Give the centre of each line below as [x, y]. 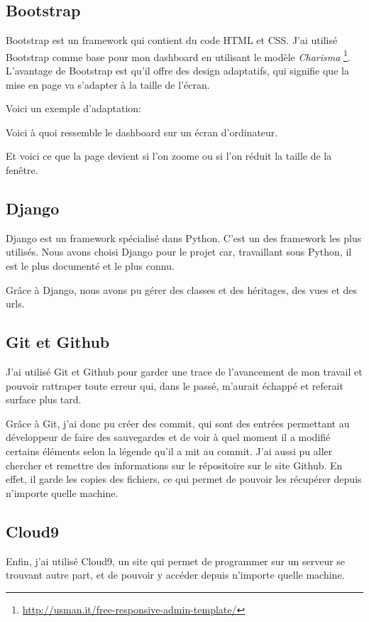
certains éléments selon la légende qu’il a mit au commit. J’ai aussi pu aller [169, 451]
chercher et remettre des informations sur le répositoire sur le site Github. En [174, 465]
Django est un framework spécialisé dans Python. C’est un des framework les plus [184, 238]
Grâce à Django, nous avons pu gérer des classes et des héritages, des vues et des [182, 289]
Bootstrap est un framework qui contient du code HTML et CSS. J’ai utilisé [172, 40]
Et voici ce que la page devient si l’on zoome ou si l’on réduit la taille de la [169, 156]
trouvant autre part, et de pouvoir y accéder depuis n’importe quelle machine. [175, 575]
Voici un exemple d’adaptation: [73, 108]
